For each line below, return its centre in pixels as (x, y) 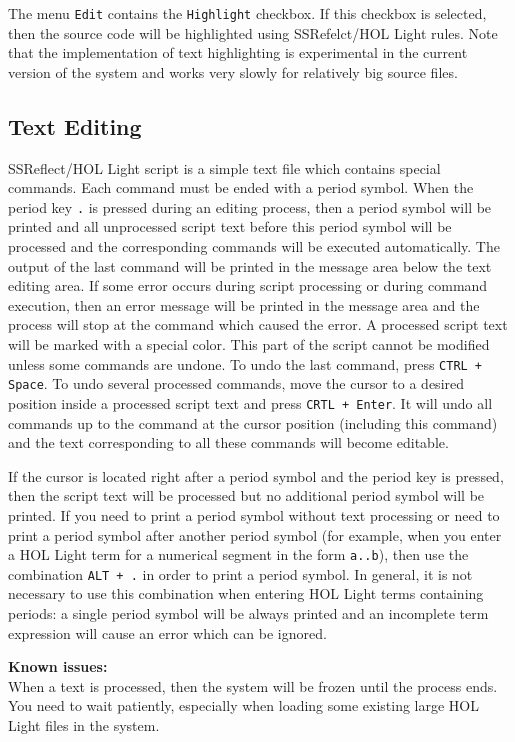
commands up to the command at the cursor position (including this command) (253, 422)
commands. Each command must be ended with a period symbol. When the (241, 187)
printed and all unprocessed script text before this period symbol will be (230, 226)
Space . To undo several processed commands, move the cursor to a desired (236, 383)
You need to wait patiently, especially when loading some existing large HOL (244, 705)
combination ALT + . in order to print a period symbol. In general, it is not (240, 573)
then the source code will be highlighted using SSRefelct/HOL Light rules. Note (253, 32)
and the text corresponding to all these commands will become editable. (228, 442)
